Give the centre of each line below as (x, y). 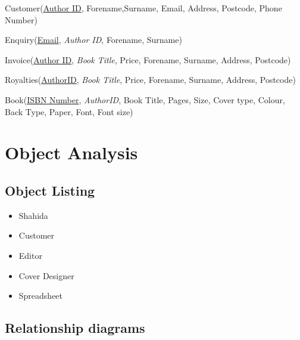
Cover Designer (46, 275)
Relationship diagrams (75, 328)
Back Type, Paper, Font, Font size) (69, 111)
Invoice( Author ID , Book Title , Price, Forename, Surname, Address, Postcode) (148, 59)
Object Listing (50, 190)
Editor (30, 255)
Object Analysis (71, 152)
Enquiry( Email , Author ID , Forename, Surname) (93, 40)
